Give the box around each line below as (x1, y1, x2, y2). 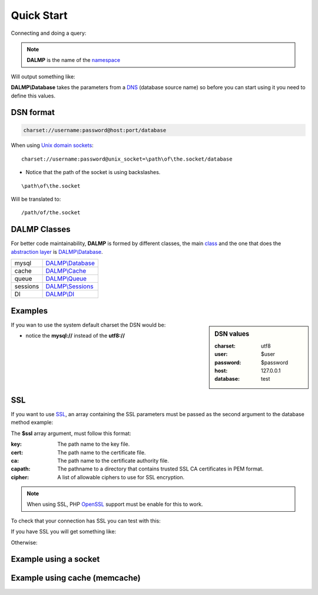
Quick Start (11, 9, 68, 22)
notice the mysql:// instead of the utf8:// (25, 332, 125, 339)
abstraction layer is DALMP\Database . (11, 248, 103, 255)
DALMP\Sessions (45, 282, 94, 290)
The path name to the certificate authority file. (57, 457, 169, 464)
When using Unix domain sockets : (11, 142, 94, 149)
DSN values (214, 329, 250, 338)
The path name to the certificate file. (57, 449, 146, 456)
